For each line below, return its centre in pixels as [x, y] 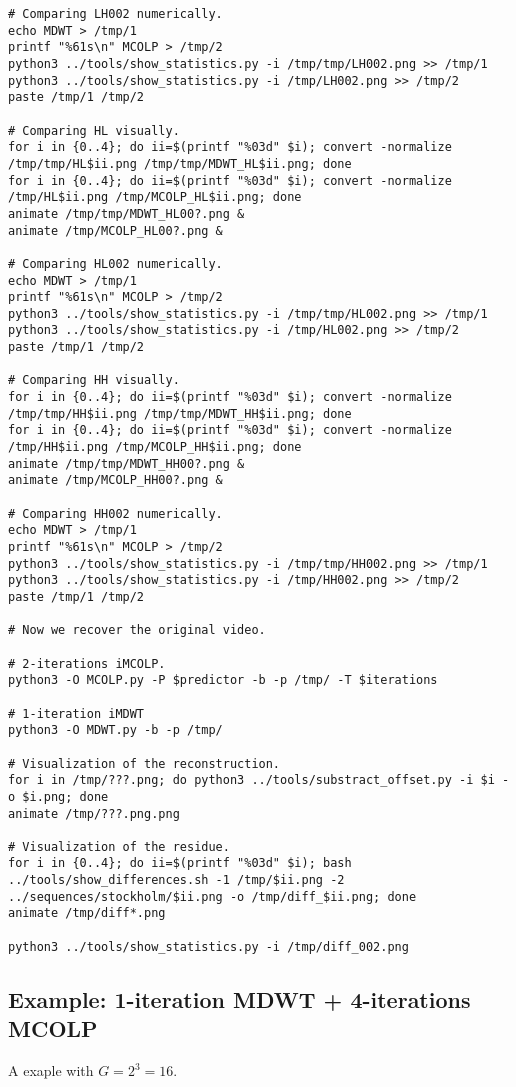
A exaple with [51, 1070]
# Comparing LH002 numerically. [115, 14]
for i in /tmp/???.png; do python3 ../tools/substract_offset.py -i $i [251, 780]
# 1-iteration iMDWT [76, 713]
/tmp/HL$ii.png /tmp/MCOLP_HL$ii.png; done [155, 197]
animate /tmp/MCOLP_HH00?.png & [115, 480]
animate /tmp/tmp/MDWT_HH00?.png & [126, 463]
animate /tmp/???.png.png [94, 813]
